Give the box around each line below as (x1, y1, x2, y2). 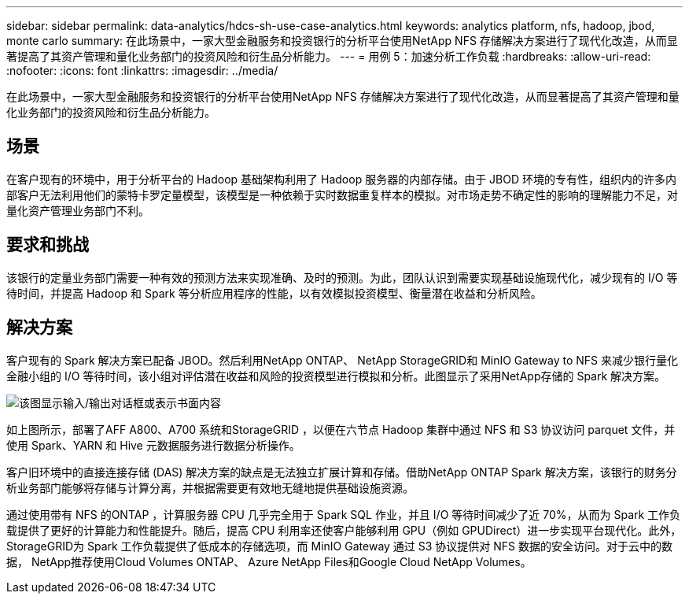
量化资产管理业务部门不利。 (6, 203, 149, 217)
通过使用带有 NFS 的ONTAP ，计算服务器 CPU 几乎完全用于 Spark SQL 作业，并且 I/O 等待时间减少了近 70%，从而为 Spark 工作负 (6, 507, 681, 521)
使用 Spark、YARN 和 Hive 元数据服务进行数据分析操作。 (6, 438, 300, 452)
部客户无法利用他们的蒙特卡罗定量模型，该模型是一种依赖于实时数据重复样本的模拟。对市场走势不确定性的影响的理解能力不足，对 (6, 187, 678, 202)
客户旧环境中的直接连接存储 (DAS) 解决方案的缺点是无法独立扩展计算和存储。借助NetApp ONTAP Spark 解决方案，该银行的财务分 (6, 465, 677, 479)
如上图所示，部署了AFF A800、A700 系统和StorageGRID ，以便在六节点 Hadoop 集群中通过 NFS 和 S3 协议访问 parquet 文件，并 (6, 422, 676, 436)
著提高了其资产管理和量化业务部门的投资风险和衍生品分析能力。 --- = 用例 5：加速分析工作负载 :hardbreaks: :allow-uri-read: (6, 50, 651, 63)
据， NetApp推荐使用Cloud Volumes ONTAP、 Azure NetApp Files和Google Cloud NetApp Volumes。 (6, 554, 532, 569)
